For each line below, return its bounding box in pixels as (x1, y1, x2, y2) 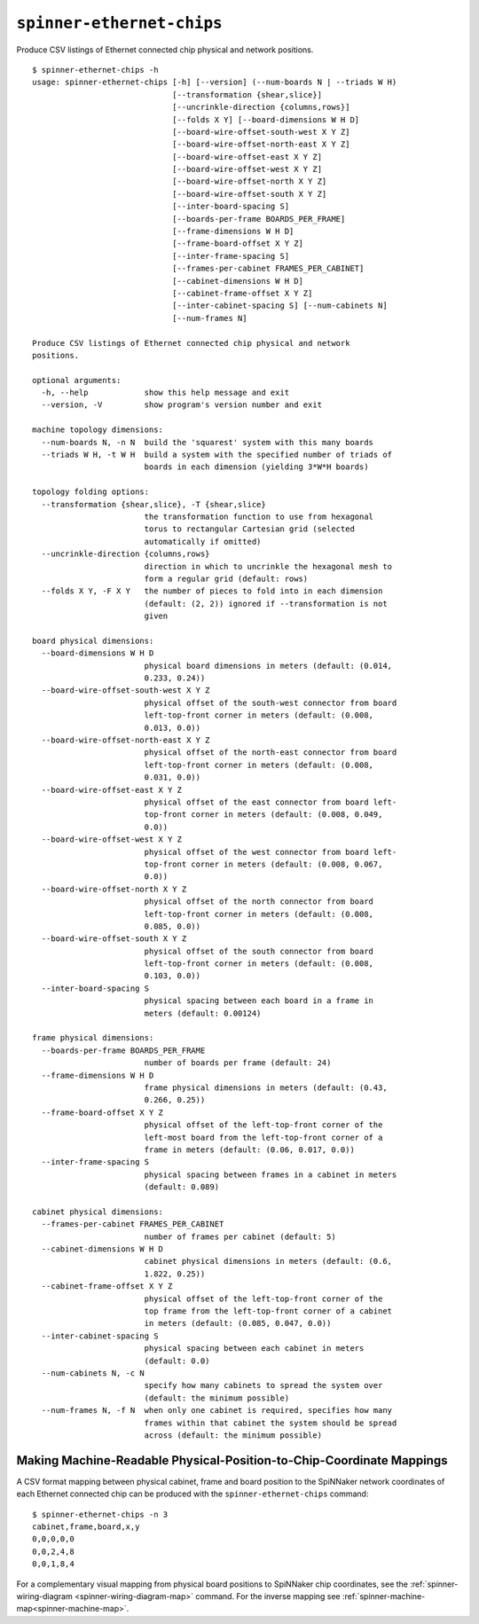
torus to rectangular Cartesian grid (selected (144, 524, 355, 534)
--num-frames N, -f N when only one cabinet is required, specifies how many (41, 1406, 393, 1416)
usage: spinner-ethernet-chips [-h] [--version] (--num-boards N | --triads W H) (32, 77, 397, 88)
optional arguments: (32, 375, 122, 385)
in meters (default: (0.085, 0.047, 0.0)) (144, 1318, 332, 1329)
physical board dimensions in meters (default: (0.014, (144, 661, 393, 671)
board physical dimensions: (32, 635, 154, 646)
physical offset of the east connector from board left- (144, 796, 397, 807)
